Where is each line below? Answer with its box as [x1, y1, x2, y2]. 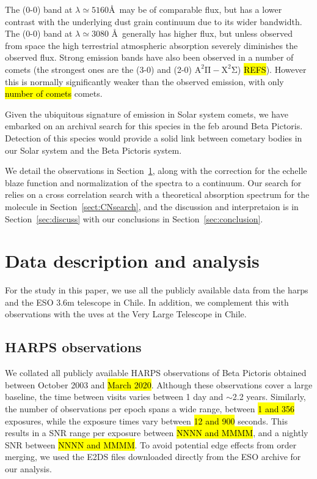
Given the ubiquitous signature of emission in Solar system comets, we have [5, 107, 288, 120]
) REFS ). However [237, 62, 307, 75]
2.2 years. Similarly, [232, 390, 306, 403]
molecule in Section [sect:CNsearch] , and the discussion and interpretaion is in [5, 200, 299, 213]
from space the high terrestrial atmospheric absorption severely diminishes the [5, 39, 298, 51]
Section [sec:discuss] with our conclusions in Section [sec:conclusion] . [5, 212, 263, 225]
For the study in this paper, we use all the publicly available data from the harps [5, 284, 308, 296]
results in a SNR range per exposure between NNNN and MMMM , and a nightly [5, 426, 308, 439]
